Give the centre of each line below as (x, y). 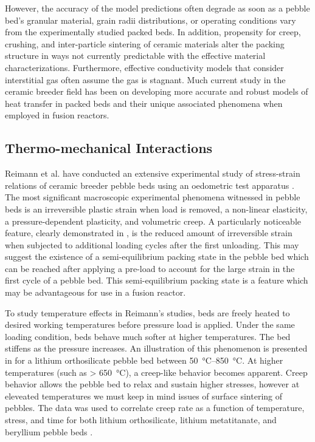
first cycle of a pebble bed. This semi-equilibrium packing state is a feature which (157, 280)
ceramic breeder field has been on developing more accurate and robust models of (157, 91)
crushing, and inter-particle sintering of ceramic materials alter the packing (145, 43)
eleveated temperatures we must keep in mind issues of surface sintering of (144, 396)
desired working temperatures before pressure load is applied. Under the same (150, 325)
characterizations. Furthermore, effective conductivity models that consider (144, 67)
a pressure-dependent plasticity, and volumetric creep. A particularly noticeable (153, 221)
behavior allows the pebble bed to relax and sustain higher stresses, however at (152, 384)
